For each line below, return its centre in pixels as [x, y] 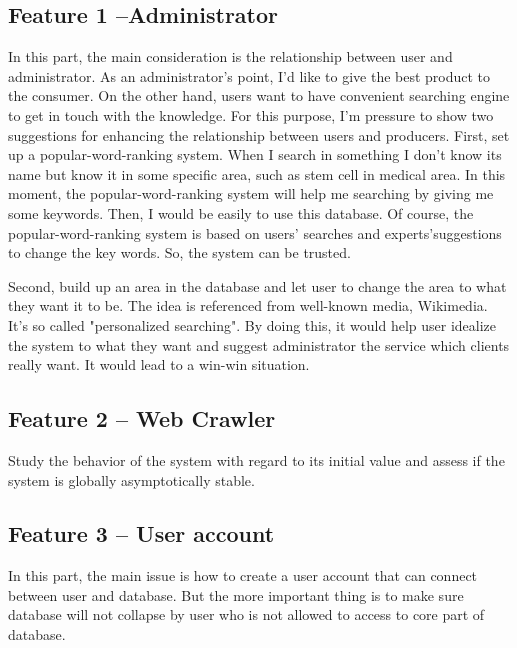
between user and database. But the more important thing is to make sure [236, 594]
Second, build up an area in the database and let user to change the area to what [257, 285]
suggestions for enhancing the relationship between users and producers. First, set [259, 134]
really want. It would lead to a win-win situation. [159, 364]
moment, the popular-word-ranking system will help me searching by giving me [251, 193]
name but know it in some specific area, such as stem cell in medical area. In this [257, 173]
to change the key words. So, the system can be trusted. [179, 252]
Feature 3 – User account [141, 533]
